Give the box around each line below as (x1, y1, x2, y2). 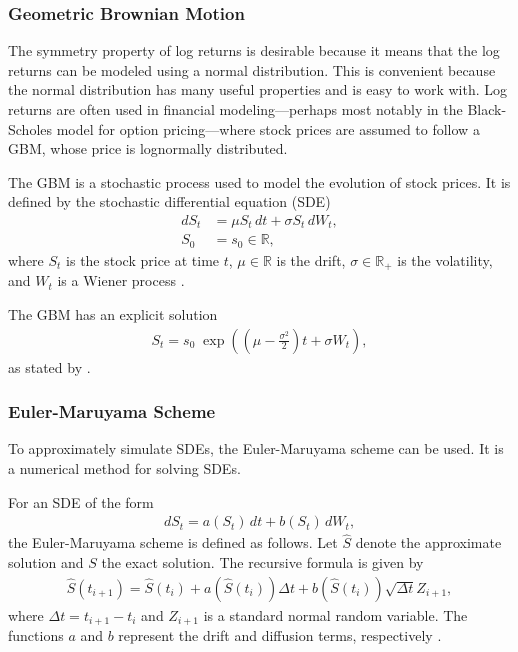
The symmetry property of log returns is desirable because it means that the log (8, 40, 500, 61)
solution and (8, 552, 84, 573)
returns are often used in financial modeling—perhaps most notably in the (8, 99, 463, 119)
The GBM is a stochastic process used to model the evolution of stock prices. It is (8, 171, 511, 192)
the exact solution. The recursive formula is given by (101, 552, 424, 573)
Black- (467, 99, 507, 119)
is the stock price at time (66, 249, 220, 270)
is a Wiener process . (57, 270, 185, 291)
